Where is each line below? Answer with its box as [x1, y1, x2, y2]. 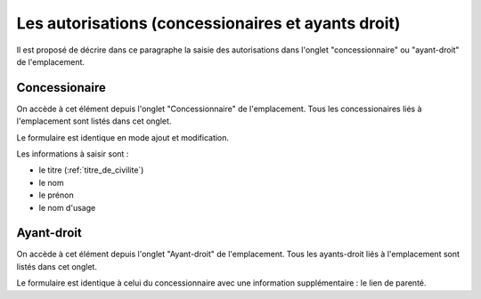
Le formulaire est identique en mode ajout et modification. [16, 132, 230, 142]
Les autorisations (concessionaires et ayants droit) [16, 13, 401, 33]
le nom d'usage [38, 202, 96, 213]
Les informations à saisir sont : [16, 149, 129, 159]
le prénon [38, 190, 75, 200]
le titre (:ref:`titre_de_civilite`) [38, 165, 144, 175]
